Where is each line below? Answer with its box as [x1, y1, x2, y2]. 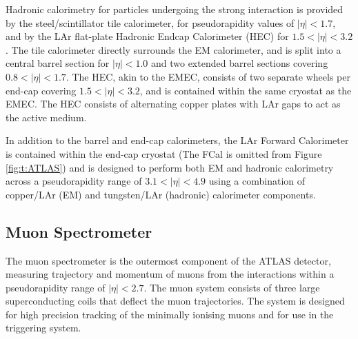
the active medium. [6, 110, 87, 124]
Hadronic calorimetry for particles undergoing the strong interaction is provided [6, 2, 344, 16]
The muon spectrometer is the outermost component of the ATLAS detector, [6, 253, 331, 267]
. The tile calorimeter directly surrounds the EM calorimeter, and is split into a [6, 42, 341, 56]
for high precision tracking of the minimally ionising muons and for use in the [6, 307, 334, 321]
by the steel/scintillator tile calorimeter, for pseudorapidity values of [6, 15, 295, 30]
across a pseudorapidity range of [6, 174, 142, 188]
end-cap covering [6, 83, 77, 97]
